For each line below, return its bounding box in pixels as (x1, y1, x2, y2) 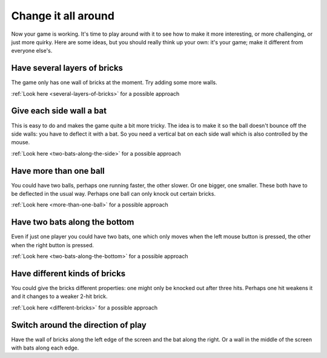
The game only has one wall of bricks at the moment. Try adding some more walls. (11, 79, 217, 86)
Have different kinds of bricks (11, 268, 126, 279)
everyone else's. (11, 47, 53, 55)
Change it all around (11, 9, 115, 22)
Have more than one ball (11, 165, 105, 176)
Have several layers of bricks (11, 63, 124, 73)
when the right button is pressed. (11, 241, 94, 248)
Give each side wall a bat (11, 106, 107, 116)
